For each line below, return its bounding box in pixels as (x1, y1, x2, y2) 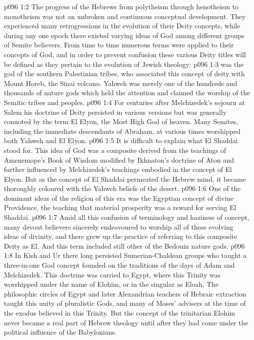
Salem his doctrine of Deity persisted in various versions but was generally (4, 106, 227, 117)
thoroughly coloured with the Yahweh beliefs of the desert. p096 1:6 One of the (4, 183, 241, 193)
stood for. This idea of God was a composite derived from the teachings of (4, 145, 226, 155)
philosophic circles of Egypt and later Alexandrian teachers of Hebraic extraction (4, 288, 247, 298)
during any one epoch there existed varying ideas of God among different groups (4, 30, 245, 40)
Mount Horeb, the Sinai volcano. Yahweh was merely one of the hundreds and (4, 78, 237, 88)
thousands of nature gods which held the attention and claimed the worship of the (4, 87, 250, 98)
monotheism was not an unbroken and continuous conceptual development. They (4, 11, 246, 21)
